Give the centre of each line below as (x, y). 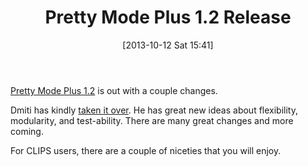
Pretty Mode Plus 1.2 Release (168, 17)
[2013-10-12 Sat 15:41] (168, 45)
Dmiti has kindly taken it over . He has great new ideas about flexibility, (154, 110)
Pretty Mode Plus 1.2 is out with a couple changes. (114, 90)
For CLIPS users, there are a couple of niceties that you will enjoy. (146, 150)
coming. (27, 131)
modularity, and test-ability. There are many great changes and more (152, 120)
